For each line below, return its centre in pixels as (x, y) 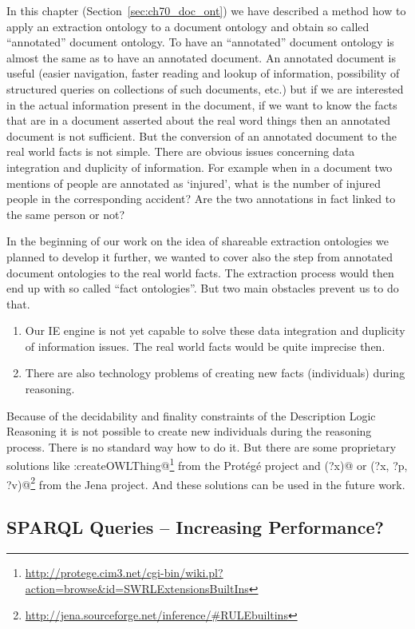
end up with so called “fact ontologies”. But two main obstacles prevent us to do (203, 288)
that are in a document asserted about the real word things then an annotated (199, 120)
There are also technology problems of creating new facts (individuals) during (215, 373)
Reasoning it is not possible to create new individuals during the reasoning (189, 431)
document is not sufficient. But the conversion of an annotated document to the (202, 135)
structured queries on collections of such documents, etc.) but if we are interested (205, 88)
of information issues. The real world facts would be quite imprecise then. (205, 346)
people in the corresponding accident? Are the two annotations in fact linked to (201, 199)
